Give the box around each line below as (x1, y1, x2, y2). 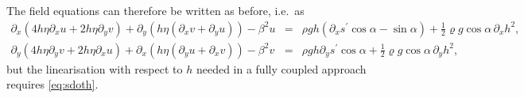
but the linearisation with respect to (6, 60, 183, 77)
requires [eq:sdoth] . (6, 76, 99, 92)
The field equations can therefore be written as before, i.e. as (6, 2, 305, 18)
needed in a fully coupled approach (196, 60, 367, 77)
